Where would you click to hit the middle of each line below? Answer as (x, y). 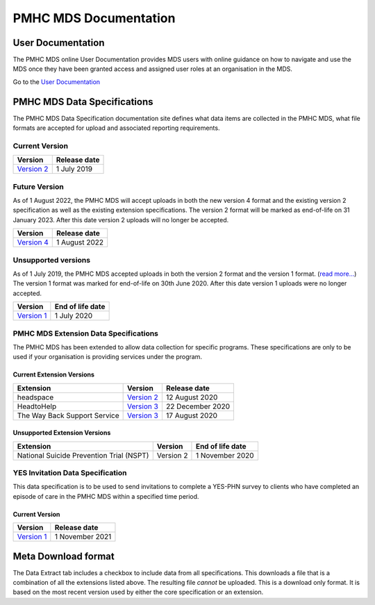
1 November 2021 (83, 537)
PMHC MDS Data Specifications (83, 102)
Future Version (38, 186)
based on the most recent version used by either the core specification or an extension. (138, 592)
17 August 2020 (192, 415)
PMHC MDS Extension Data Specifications (86, 333)
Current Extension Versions (54, 374)
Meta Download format (64, 556)
